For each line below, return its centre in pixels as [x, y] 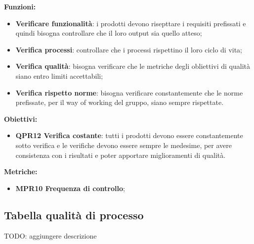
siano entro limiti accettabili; [59, 75]
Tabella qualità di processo [74, 215]
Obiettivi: [21, 119]
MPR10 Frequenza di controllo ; [70, 188]
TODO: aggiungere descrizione [50, 235]
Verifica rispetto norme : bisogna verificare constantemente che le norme [129, 92]
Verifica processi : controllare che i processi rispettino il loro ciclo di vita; [129, 49]
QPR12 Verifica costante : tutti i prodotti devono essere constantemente [129, 135]
